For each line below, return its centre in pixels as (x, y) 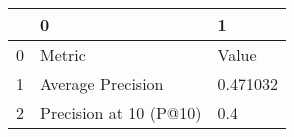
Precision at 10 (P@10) (121, 112)
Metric (63, 54)
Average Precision (102, 83)
